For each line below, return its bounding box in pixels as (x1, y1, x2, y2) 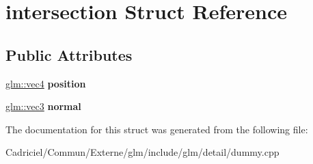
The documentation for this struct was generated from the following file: (5, 122, 308, 136)
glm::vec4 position (5, 76, 86, 90)
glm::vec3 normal (5, 99, 81, 113)
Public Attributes (5, 44, 133, 65)
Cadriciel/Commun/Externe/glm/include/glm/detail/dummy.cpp (5, 145, 280, 159)
